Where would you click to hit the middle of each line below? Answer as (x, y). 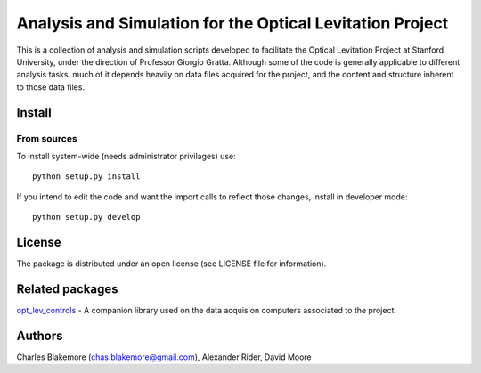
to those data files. (50, 87)
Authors (40, 335)
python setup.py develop (86, 217)
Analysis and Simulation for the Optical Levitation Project (232, 23)
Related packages (68, 289)
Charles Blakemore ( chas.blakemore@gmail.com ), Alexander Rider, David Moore (164, 357)
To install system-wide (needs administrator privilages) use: (126, 156)
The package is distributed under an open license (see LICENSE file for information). (171, 264)
